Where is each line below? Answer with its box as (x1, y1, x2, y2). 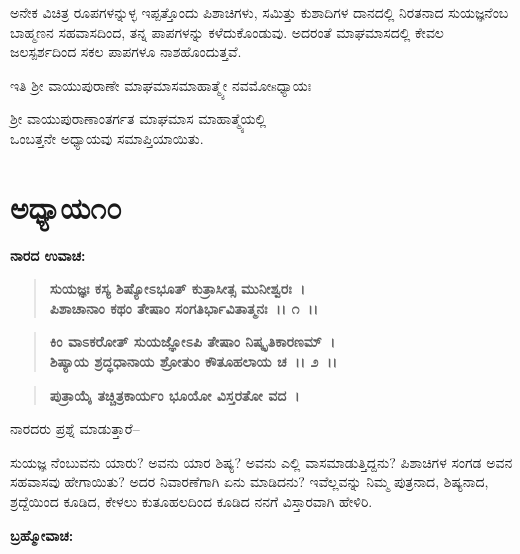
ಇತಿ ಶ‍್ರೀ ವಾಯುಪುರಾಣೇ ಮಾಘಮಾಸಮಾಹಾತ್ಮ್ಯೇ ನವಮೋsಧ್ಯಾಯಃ (10, 74, 312, 95)
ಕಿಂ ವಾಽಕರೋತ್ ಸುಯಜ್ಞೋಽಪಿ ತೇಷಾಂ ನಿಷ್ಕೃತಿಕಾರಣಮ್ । (49, 331, 335, 352)
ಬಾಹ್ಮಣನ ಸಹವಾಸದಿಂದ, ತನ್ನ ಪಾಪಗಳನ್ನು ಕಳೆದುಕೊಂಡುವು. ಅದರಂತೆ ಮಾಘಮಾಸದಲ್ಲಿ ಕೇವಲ (10, 21, 444, 42)
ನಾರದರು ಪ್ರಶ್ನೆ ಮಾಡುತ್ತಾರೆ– (10, 418, 140, 439)
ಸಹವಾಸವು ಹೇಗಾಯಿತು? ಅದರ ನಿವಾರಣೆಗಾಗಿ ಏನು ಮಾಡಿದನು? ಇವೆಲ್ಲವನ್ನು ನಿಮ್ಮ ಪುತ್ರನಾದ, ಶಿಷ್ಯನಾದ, (10, 471, 489, 492)
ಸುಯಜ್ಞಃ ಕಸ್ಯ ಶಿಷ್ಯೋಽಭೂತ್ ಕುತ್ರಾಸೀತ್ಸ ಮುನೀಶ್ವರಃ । (49, 278, 306, 299)
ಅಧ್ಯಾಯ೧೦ (10, 186, 122, 227)
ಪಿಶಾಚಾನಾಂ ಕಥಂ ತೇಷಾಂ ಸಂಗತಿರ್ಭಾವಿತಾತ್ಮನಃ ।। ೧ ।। (49, 297, 319, 318)
